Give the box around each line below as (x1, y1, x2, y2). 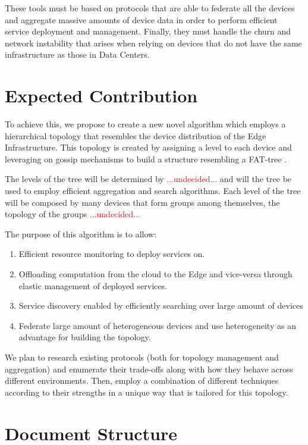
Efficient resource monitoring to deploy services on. (18, 247, 205, 260)
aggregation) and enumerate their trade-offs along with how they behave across (5, 362, 293, 375)
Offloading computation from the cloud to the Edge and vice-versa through (18, 268, 293, 280)
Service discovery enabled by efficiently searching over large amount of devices (18, 299, 303, 312)
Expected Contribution (5, 83, 198, 108)
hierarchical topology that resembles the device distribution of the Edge (5, 129, 266, 142)
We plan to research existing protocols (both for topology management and (5, 351, 279, 363)
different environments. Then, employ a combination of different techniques (5, 374, 279, 387)
